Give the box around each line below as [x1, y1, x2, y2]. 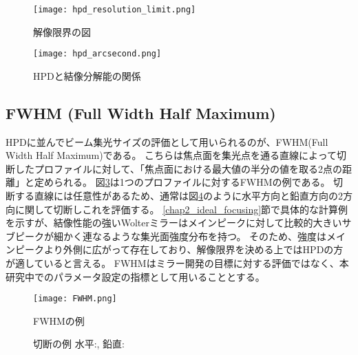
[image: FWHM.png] [33, 294, 117, 304]
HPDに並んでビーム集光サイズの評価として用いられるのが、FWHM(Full [6, 134, 328, 149]
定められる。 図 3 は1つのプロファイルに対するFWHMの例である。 [34, 175, 330, 189]
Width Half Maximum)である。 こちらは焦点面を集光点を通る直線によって [6, 148, 337, 162]
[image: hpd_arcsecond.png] [33, 49, 162, 59]
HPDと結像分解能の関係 [33, 68, 141, 83]
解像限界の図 [33, 24, 91, 39]
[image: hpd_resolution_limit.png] [33, 5, 196, 14]
